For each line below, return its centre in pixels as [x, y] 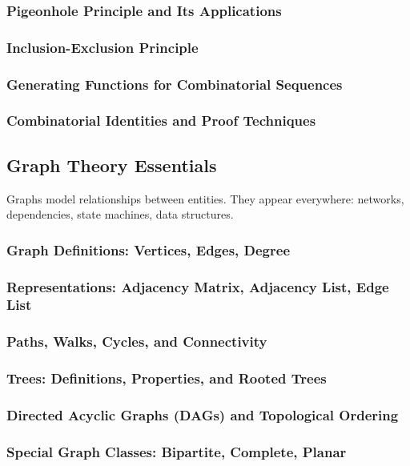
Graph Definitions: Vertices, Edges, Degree [148, 249]
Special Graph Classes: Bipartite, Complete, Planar [177, 451]
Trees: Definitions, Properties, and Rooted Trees [167, 378]
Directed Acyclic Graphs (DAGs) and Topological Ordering [203, 414]
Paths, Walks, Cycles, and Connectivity [137, 341]
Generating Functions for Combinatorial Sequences [175, 84]
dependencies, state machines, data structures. [120, 214]
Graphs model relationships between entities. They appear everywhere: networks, [205, 198]
